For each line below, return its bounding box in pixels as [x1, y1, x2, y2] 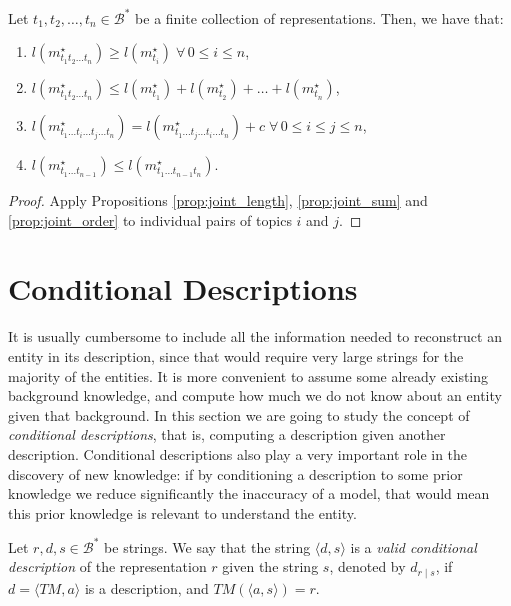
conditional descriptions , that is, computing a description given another [8, 424, 446, 445]
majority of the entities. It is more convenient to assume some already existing [8, 365, 489, 386]
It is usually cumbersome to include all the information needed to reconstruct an [8, 326, 502, 347]
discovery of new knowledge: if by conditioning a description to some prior [8, 463, 463, 484]
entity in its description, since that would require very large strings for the [8, 346, 464, 366]
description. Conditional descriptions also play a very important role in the [8, 443, 468, 464]
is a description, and [84, 577, 209, 598]
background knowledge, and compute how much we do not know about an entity [8, 385, 502, 406]
